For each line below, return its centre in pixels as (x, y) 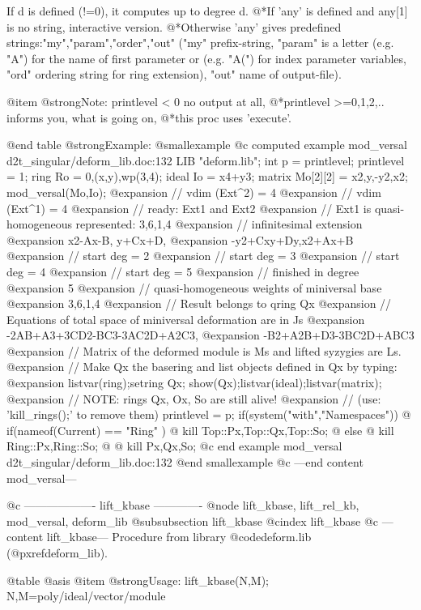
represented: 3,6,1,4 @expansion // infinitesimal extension (219, 224)
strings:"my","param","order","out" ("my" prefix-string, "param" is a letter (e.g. (200, 43)
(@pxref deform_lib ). (57, 552)
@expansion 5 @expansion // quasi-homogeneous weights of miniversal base (194, 287)
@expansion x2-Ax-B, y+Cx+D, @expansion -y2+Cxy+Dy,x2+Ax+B (180, 239)
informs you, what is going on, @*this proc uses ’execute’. (149, 117)
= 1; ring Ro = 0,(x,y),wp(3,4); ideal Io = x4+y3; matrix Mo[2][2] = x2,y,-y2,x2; (207, 176)
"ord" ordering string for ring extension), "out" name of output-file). (174, 74)
